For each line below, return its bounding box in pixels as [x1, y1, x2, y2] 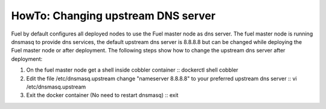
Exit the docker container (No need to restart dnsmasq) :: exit [26, 92, 179, 99]
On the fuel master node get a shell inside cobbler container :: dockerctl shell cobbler [26, 66, 238, 73]
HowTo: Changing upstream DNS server [11, 9, 216, 22]
